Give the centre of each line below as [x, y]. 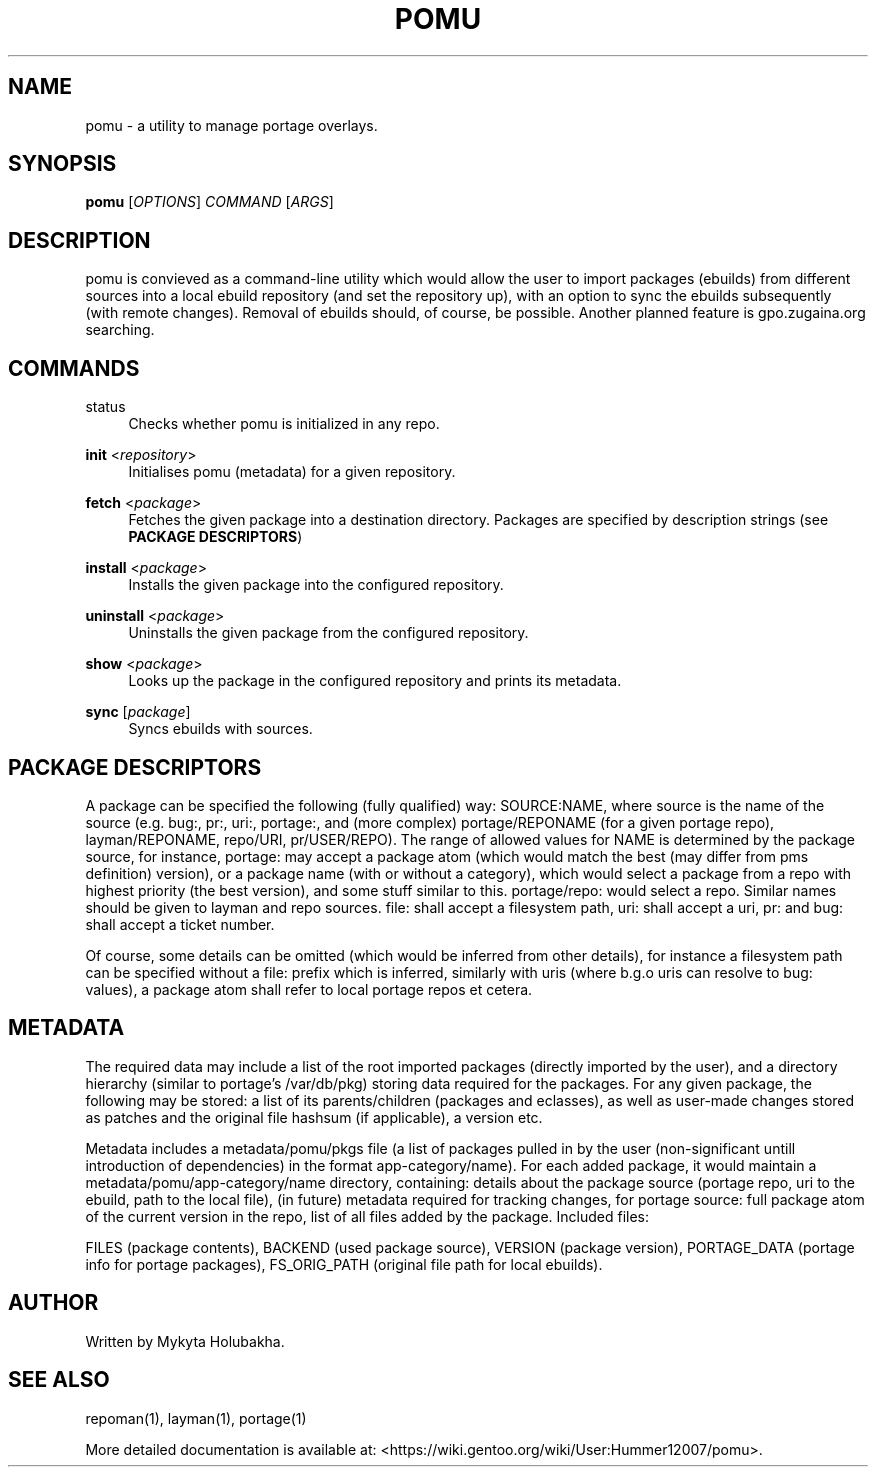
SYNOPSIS [62, 164]
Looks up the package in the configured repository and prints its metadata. [375, 681]
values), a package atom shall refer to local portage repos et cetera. [309, 989]
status [105, 407]
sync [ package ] [138, 712]
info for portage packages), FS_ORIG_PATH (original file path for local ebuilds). [344, 1264]
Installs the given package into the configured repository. [316, 585]
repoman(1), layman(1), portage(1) [196, 1418]
